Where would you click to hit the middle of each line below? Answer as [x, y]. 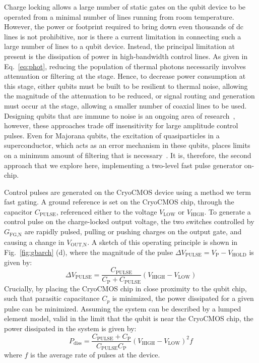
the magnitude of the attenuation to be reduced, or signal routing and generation [129, 96]
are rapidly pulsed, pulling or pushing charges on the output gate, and [133, 231]
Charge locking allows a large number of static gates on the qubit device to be [125, 7]
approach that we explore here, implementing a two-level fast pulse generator [123, 165]
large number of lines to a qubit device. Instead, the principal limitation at [120, 46]
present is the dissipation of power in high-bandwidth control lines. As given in [126, 56]
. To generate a [228, 211]
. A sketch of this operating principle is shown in [163, 242]
